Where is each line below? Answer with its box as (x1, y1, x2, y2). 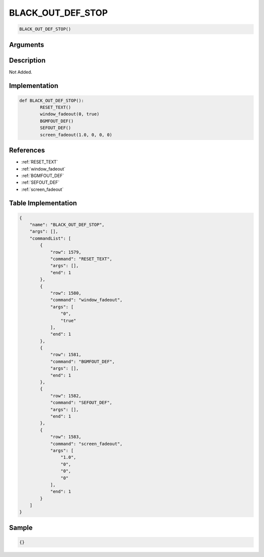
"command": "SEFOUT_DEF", (50, 400, 112, 405)
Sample (9, 523, 33, 532)
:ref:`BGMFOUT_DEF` (21, 173, 65, 178)
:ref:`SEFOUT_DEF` (21, 179, 60, 185)
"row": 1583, (50, 434, 82, 440)
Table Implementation (9, 199, 77, 207)
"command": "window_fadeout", (50, 297, 123, 303)
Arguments (9, 41, 44, 49)
